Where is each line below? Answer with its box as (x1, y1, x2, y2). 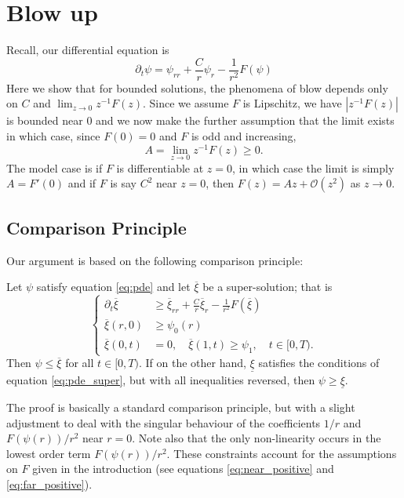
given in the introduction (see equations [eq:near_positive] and (32, 460, 334, 477)
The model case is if (6, 159, 103, 176)
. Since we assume (142, 95, 229, 111)
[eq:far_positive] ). (6, 475, 93, 492)
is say (110, 175, 136, 191)
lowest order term (6, 445, 91, 461)
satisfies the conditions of (258, 354, 380, 371)
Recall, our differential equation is (6, 42, 169, 58)
